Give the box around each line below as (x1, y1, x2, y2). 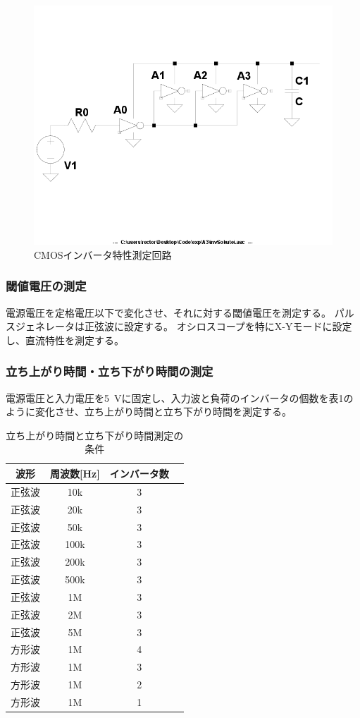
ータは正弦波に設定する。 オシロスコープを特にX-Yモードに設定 (54, 319, 352, 334)
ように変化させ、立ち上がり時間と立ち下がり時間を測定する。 (6, 404, 292, 419)
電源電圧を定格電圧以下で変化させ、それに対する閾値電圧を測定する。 (6, 305, 331, 320)
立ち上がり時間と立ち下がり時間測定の (6, 427, 184, 442)
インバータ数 (109, 466, 169, 480)
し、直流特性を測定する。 (6, 332, 124, 347)
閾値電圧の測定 (6, 277, 87, 295)
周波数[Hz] (50, 466, 100, 480)
